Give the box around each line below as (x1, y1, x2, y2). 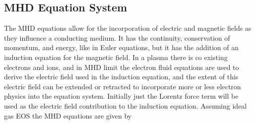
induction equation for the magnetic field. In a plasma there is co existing (4, 52, 228, 62)
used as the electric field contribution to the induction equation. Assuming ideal (4, 100, 247, 111)
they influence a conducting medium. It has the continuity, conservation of (4, 32, 230, 43)
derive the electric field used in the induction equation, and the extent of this (4, 71, 239, 82)
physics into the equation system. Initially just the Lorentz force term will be (4, 91, 239, 101)
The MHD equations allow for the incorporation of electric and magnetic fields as (4, 23, 252, 33)
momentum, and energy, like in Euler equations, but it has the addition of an (4, 42, 239, 53)
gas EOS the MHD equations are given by (4, 110, 132, 121)
